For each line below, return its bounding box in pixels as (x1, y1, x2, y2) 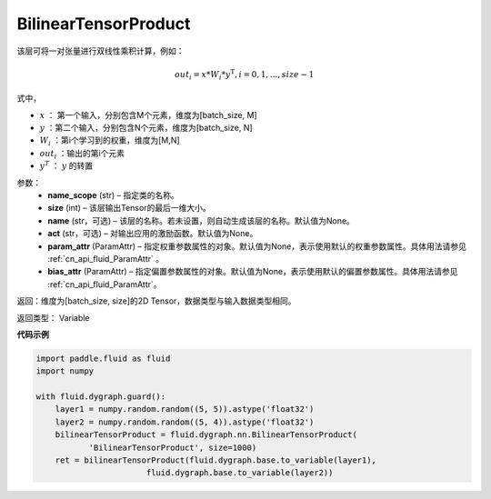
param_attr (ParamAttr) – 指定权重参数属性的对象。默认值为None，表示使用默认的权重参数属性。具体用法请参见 (47, 241, 467, 252)
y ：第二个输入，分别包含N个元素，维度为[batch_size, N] (39, 123, 254, 134)
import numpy (35, 366, 95, 376)
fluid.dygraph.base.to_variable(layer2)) (145, 468, 334, 478)
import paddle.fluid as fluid (35, 353, 171, 364)
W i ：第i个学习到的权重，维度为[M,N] (39, 135, 181, 148)
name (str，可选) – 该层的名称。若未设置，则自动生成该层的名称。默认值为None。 (47, 215, 355, 226)
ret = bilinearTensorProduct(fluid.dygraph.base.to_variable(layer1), (55, 455, 377, 465)
